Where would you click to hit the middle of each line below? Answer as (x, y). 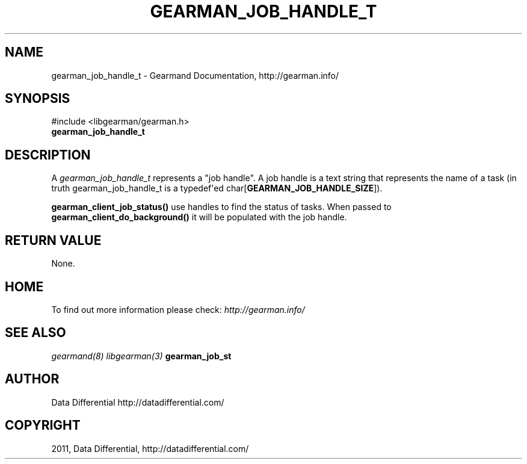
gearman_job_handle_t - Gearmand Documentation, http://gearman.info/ (195, 75)
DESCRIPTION (48, 155)
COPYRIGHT (43, 425)
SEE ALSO (35, 333)
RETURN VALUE (53, 240)
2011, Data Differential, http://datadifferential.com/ (150, 448)
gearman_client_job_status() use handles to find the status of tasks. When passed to (221, 207)
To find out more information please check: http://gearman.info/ (178, 309)
